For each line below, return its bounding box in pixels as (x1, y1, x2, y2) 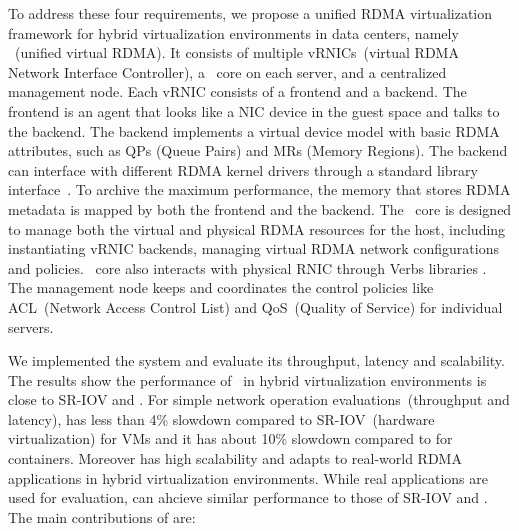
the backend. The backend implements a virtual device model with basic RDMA (8, 120, 500, 141)
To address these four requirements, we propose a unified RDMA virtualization (8, 3, 493, 23)
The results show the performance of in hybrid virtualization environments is (8, 369, 487, 390)
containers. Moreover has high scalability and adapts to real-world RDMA (8, 448, 462, 469)
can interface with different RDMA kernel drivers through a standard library (8, 159, 478, 180)
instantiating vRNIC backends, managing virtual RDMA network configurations (8, 238, 499, 259)
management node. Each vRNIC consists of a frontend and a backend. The (8, 81, 467, 102)
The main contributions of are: (8, 506, 196, 527)
